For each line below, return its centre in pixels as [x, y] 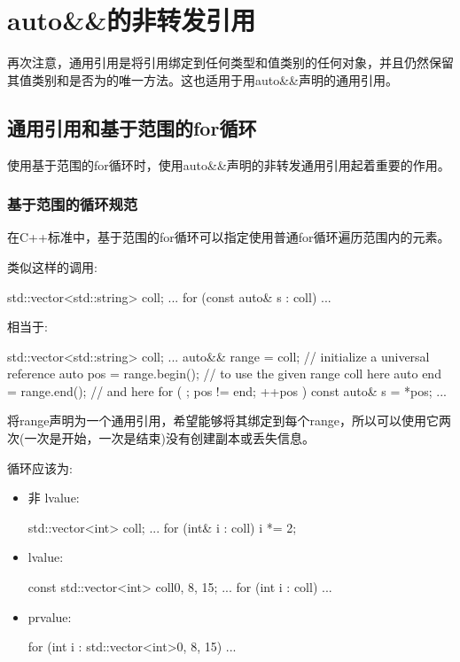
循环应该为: [40, 467]
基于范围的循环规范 [73, 204]
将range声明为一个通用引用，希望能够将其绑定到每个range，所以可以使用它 [223, 421]
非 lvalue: [54, 498]
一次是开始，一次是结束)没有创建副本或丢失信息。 [169, 438]
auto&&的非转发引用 [132, 20]
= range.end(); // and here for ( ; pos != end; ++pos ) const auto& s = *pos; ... [227, 390]
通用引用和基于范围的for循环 [132, 127]
